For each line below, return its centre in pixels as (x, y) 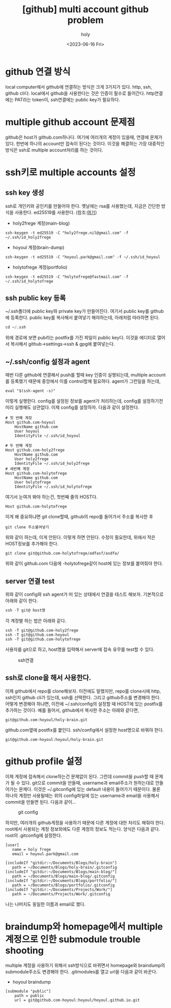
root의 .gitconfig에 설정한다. (34, 835)
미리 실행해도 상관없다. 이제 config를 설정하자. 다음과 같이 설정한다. (72, 407)
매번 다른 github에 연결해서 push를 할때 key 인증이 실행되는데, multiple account (85, 375)
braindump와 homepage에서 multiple (84, 926)
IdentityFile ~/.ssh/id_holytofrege (53, 487)
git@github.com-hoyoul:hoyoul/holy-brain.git (54, 739)
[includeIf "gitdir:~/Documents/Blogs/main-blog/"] (61, 872)
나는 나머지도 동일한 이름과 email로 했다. (45, 904)
